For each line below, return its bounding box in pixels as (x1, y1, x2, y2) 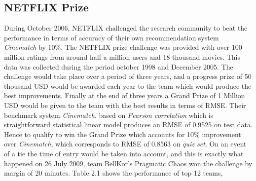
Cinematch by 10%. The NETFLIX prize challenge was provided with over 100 (4, 42, 242, 52)
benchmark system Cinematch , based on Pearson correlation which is (4, 109, 214, 120)
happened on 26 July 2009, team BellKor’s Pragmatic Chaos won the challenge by (4, 158, 253, 168)
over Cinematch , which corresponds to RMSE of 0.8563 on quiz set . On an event (4, 139, 247, 149)
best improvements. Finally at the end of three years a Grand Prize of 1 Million (4, 90, 245, 101)
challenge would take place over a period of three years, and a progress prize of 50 (4, 71, 252, 81)
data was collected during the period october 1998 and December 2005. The (4, 61, 233, 72)
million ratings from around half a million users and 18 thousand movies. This (4, 51, 240, 62)
